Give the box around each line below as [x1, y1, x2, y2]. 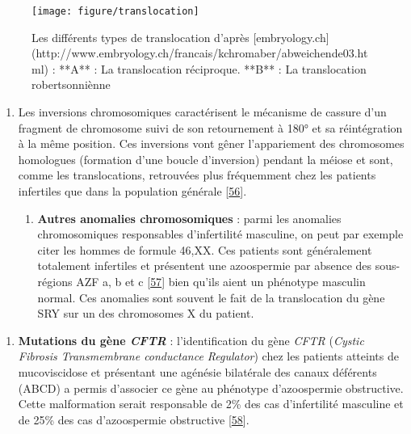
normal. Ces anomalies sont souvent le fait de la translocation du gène [37, 289, 385, 305]
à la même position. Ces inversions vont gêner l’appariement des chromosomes [18, 135, 405, 152]
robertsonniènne [31, 76, 111, 93]
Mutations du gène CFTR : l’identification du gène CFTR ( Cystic [18, 331, 364, 348]
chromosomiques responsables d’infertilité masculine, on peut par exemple [37, 225, 404, 242]
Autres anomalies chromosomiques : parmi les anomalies [37, 209, 342, 226]
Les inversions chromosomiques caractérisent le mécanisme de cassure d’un [18, 103, 387, 120]
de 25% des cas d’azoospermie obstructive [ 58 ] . [18, 411, 250, 428]
